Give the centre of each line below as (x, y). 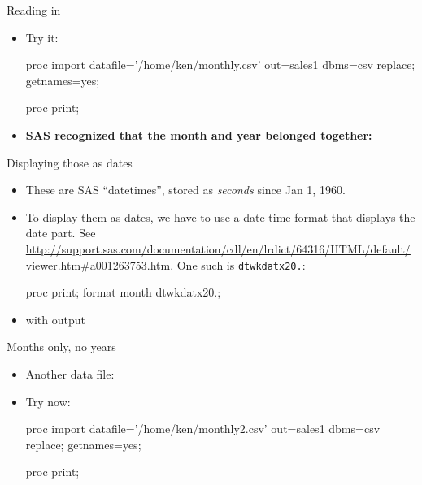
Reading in (34, 10)
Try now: (48, 401)
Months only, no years (61, 346)
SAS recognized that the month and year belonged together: (199, 134)
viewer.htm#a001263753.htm (98, 264)
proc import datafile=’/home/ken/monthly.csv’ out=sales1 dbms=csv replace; (220, 65)
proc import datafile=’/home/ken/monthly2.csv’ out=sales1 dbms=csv (203, 429)
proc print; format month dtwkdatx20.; (123, 292)
